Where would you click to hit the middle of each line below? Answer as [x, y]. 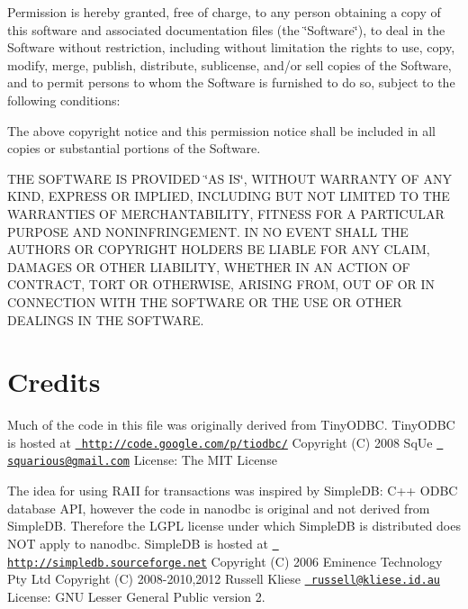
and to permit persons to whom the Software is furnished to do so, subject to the [231, 82]
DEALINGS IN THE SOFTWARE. [106, 319]
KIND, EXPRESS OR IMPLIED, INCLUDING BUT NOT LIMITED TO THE [229, 196]
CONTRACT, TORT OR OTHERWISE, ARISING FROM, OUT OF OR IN [221, 284]
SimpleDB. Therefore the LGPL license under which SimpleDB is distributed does [234, 526]
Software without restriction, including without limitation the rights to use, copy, [231, 47]
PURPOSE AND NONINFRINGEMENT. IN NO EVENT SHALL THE [208, 231]
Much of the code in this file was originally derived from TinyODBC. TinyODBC [231, 425]
